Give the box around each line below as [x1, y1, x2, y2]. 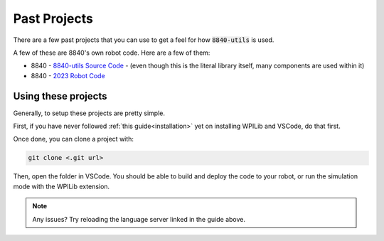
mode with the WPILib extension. [13, 182, 110, 191]
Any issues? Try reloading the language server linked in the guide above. [32, 215, 245, 223]
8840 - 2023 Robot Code [31, 71, 106, 80]
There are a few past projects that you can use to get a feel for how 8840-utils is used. [13, 36, 274, 44]
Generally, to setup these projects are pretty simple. [13, 109, 165, 117]
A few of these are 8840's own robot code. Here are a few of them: [13, 48, 210, 57]
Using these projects [13, 90, 107, 102]
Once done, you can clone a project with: [13, 135, 134, 144]
